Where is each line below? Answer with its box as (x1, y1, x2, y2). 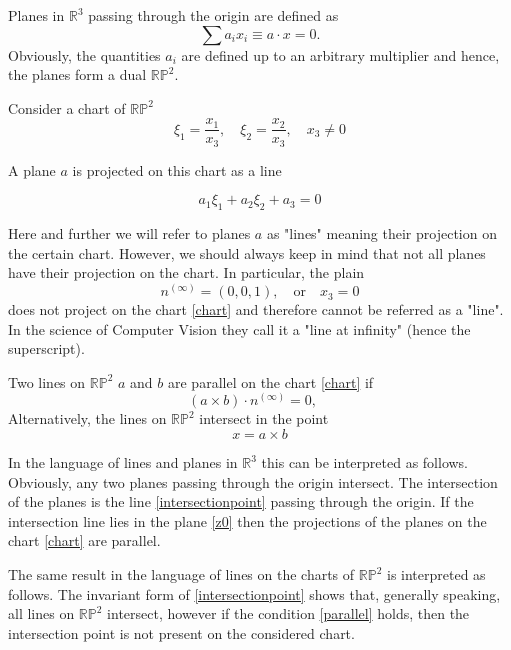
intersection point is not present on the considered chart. (8, 622, 355, 643)
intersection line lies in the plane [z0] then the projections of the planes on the (8, 510, 487, 531)
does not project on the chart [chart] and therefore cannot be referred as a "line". (8, 299, 504, 320)
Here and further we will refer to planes (8, 223, 251, 244)
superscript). (8, 338, 85, 359)
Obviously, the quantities (8, 44, 161, 65)
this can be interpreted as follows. (261, 452, 468, 473)
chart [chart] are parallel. (8, 530, 161, 551)
